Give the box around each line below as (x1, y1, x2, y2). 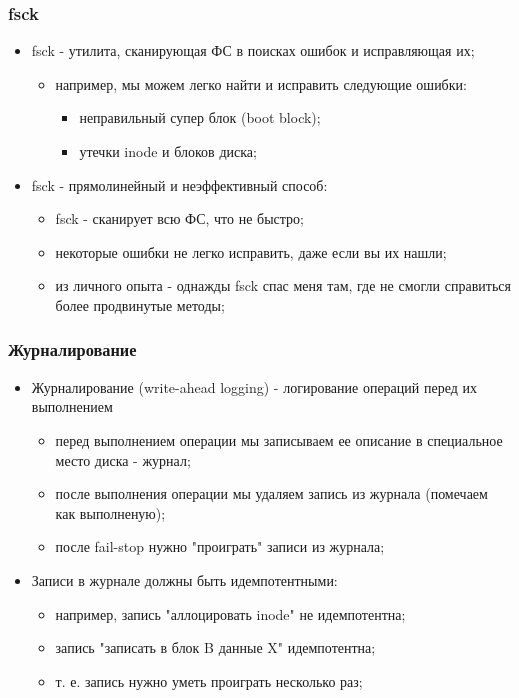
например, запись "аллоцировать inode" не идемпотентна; (55, 603, 406, 624)
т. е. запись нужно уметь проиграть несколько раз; (55, 670, 363, 691)
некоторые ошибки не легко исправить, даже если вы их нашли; (55, 241, 447, 262)
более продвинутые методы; (55, 294, 225, 315)
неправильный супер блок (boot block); (79, 107, 321, 128)
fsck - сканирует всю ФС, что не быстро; (55, 208, 304, 229)
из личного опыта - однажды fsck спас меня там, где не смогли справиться (55, 275, 511, 296)
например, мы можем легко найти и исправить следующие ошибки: (55, 73, 467, 94)
